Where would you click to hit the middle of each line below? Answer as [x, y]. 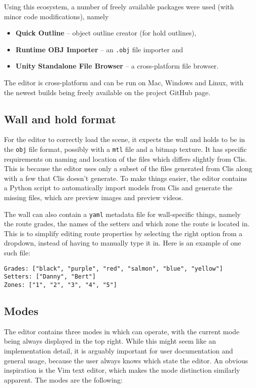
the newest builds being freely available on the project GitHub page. [107, 92]
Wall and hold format [60, 119]
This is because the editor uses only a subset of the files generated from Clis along [128, 168]
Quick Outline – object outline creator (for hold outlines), [106, 33]
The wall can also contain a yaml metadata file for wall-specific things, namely [122, 214]
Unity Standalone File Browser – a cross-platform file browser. [117, 66]
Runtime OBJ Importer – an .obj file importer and [99, 49]
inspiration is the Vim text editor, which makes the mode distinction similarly [122, 370]
